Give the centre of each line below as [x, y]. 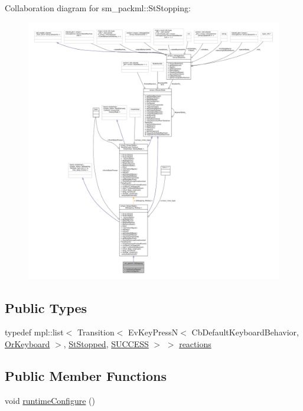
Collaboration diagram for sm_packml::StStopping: [98, 8]
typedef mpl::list [34, 332]
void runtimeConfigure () [50, 400]
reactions [195, 344]
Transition [96, 332]
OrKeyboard [27, 344]
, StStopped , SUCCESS [106, 344]
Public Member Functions [86, 376]
